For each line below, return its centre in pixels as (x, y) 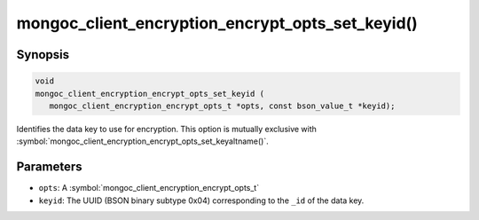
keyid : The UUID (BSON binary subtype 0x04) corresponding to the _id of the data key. (201, 200)
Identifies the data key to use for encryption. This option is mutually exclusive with (166, 129)
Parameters (49, 167)
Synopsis (43, 55)
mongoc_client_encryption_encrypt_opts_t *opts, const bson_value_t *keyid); (222, 106)
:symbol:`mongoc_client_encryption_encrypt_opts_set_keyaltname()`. (143, 141)
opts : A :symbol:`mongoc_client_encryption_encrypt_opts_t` (149, 188)
